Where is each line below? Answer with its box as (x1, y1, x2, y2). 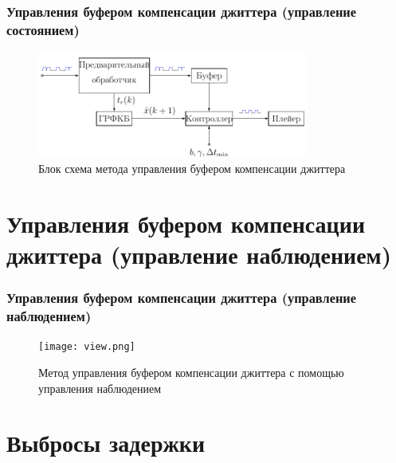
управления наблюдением (38, 379, 162, 396)
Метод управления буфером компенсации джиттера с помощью (38, 363, 344, 380)
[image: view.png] (38, 341, 135, 353)
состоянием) (6, 19, 80, 39)
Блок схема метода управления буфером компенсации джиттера (38, 160, 346, 177)
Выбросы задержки (6, 426, 206, 459)
